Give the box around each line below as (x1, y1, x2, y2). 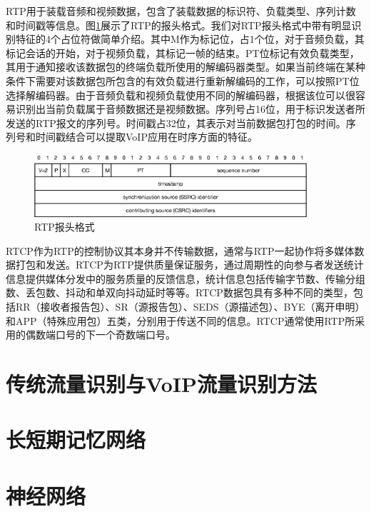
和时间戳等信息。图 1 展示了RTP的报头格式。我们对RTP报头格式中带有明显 (6, 17, 352, 32)
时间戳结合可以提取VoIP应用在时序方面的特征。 (35, 129, 258, 144)
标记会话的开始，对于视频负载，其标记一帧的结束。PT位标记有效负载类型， (6, 45, 360, 60)
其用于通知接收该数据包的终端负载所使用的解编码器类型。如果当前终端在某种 (6, 59, 365, 74)
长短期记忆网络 (6, 425, 146, 454)
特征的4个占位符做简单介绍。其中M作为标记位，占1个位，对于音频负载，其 (15, 31, 365, 46)
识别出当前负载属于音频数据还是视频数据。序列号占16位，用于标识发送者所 (15, 101, 365, 116)
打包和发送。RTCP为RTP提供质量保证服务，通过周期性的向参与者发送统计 (15, 257, 364, 272)
